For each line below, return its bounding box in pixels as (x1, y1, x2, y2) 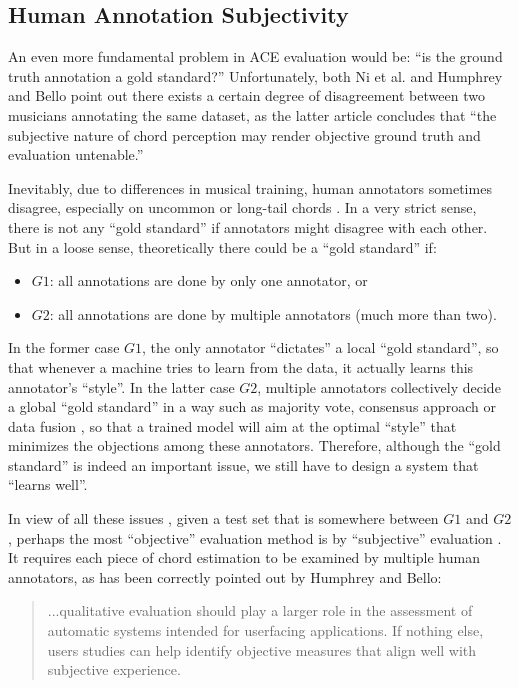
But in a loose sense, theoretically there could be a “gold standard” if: (8, 236, 437, 257)
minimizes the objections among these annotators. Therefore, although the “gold (8, 435, 501, 456)
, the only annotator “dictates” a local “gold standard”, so (142, 337, 499, 358)
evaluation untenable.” (8, 144, 144, 165)
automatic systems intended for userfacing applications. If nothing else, (47, 620, 484, 641)
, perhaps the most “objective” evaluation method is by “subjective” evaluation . (8, 527, 502, 548)
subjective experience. (47, 659, 181, 680)
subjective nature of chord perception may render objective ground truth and (8, 124, 481, 145)
